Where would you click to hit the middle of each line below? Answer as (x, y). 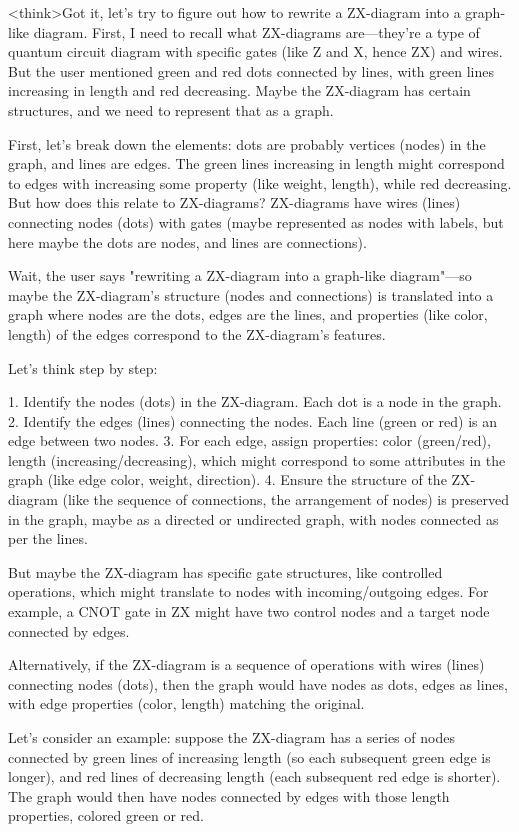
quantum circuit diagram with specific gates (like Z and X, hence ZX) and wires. (255, 51)
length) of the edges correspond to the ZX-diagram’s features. (197, 333)
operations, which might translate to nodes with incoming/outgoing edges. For (248, 591)
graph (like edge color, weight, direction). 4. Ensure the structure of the (227, 479)
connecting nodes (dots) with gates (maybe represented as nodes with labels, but (256, 221)
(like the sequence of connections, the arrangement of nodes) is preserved (286, 499)
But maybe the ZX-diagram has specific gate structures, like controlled (225, 571)
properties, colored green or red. (106, 815)
